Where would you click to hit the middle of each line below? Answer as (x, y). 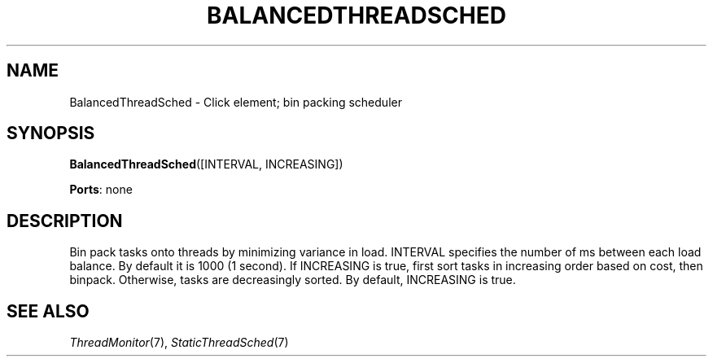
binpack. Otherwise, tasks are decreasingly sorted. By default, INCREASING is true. (293, 280)
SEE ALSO (48, 311)
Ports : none (101, 190)
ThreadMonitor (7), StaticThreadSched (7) (179, 343)
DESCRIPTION (65, 221)
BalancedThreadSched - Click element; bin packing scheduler (236, 102)
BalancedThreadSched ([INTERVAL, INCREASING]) (206, 164)
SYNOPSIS (51, 133)
